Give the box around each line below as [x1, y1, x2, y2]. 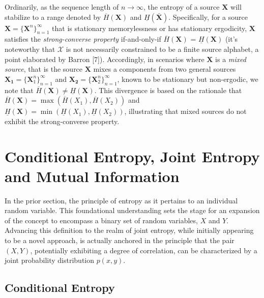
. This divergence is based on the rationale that [94, 84, 242, 95]
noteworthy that [5, 43, 55, 54]
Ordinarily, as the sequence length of [5, 2, 119, 12]
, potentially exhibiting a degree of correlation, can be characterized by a [30, 245, 257, 255]
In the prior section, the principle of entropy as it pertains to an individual [5, 195, 238, 205]
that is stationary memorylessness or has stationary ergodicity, [52, 22, 247, 33]
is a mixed [215, 53, 246, 64]
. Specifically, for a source [168, 11, 248, 22]
